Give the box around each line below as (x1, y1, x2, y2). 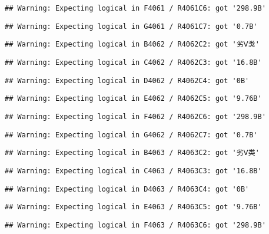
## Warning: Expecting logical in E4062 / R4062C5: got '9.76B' (5, 94, 262, 103)
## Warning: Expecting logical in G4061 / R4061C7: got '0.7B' (5, 22, 258, 31)
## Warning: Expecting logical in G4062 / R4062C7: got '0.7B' (5, 130, 258, 139)
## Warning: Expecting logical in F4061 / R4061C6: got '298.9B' (5, 4, 266, 12)
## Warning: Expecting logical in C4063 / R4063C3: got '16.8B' (5, 166, 262, 175)
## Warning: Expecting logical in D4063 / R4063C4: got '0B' (5, 184, 250, 193)
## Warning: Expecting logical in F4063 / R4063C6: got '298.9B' (5, 220, 266, 229)
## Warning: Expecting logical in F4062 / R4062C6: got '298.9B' (5, 112, 266, 121)
